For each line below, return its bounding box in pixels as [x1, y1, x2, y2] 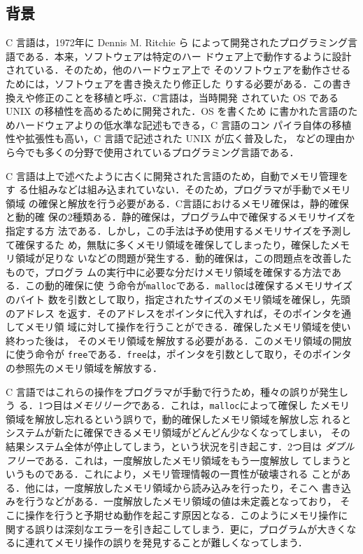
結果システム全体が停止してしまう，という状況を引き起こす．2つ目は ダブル [6, 439, 355, 454]
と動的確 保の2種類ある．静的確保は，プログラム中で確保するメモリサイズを [6, 209, 356, 224]
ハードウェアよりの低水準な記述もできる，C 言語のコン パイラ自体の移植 [15, 117, 352, 132]
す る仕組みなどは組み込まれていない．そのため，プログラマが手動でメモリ [6, 182, 351, 197]
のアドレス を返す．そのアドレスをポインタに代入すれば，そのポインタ [6, 305, 332, 320]
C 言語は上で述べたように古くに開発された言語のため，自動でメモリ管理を [6, 168, 349, 183]
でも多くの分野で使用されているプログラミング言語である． [24, 144, 299, 159]
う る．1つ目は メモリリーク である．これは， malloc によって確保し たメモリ [6, 398, 350, 413]
